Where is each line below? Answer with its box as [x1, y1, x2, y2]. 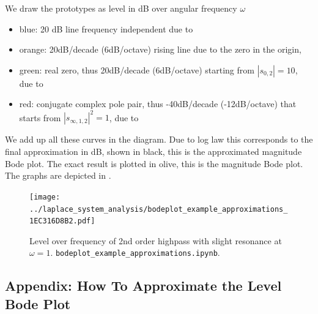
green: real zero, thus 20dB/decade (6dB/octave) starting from [19, 63, 254, 76]
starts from [19, 111, 61, 124]
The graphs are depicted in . [5, 169, 111, 182]
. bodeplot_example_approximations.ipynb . [50, 246, 220, 259]
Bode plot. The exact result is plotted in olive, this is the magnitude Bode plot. [5, 157, 303, 170]
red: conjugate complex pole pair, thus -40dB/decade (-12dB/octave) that [19, 97, 297, 110]
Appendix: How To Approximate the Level [5, 276, 282, 295]
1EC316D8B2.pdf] [29, 217, 95, 226]
